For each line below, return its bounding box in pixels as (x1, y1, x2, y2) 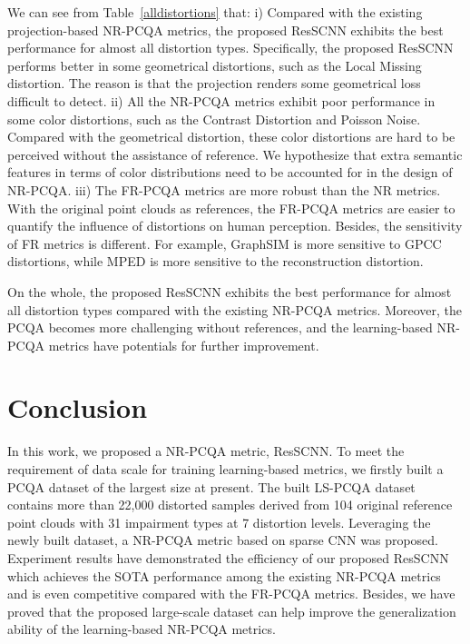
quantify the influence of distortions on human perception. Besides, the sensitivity (7, 216, 463, 235)
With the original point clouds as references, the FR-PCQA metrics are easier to (7, 198, 455, 217)
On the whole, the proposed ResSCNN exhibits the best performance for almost (7, 282, 452, 301)
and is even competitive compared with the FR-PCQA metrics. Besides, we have (7, 584, 455, 603)
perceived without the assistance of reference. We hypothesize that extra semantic (7, 144, 463, 163)
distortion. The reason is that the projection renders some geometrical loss (7, 74, 421, 93)
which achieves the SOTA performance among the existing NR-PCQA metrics (7, 566, 441, 585)
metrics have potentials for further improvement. (48, 335, 319, 354)
